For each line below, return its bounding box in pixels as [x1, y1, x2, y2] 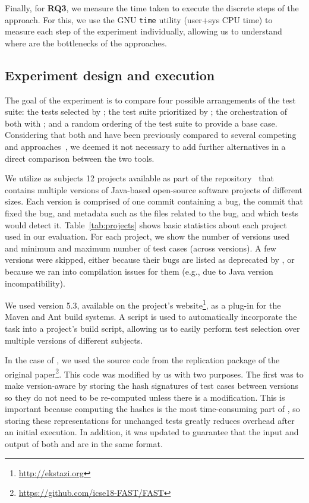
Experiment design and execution [5, 65, 215, 84]
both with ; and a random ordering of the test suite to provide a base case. [5, 117, 278, 129]
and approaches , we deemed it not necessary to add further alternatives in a [5, 140, 286, 153]
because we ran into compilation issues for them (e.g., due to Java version [5, 265, 273, 277]
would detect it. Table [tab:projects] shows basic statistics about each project [5, 218, 287, 231]
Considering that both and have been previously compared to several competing [5, 128, 297, 141]
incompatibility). [5, 276, 65, 289]
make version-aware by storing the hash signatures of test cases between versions [5, 379, 298, 392]
